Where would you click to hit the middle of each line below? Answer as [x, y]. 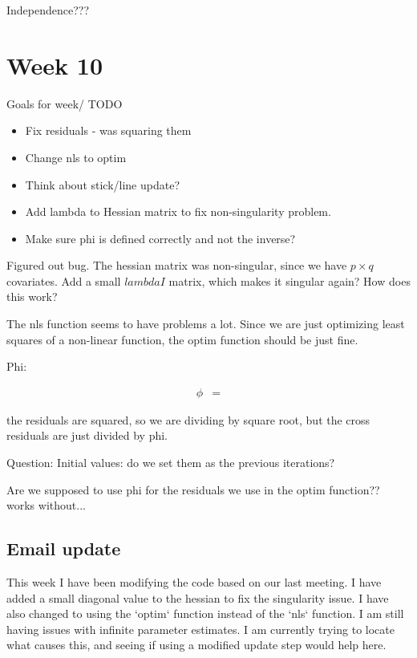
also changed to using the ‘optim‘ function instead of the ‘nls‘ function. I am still [205, 613]
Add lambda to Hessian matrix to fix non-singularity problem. [178, 211]
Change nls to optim [76, 157]
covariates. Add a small [64, 280]
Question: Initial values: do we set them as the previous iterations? [171, 463]
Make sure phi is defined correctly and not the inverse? [160, 238]
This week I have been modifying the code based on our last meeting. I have [194, 582]
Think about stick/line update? [103, 184]
